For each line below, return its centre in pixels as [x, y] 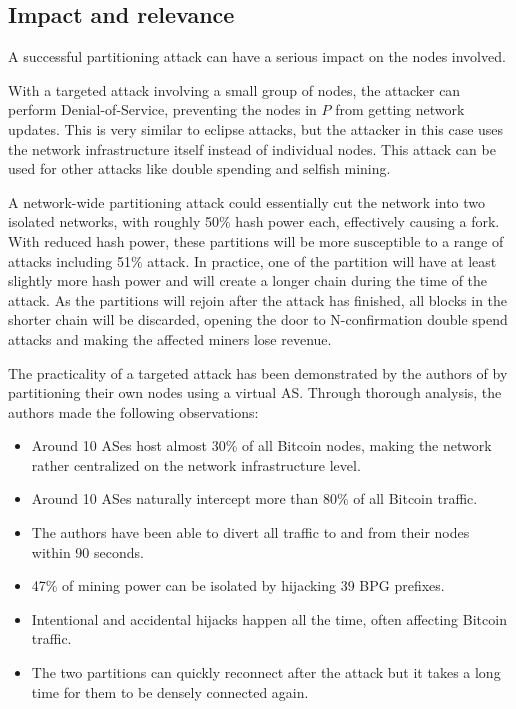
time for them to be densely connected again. [170, 691]
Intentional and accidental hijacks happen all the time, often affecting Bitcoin [269, 618]
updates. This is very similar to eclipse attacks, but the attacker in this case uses [256, 128]
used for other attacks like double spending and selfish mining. [199, 168]
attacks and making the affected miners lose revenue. [170, 338]
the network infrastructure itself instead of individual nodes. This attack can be [252, 148]
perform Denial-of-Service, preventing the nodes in [162, 109]
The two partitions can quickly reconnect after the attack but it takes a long [266, 672]
